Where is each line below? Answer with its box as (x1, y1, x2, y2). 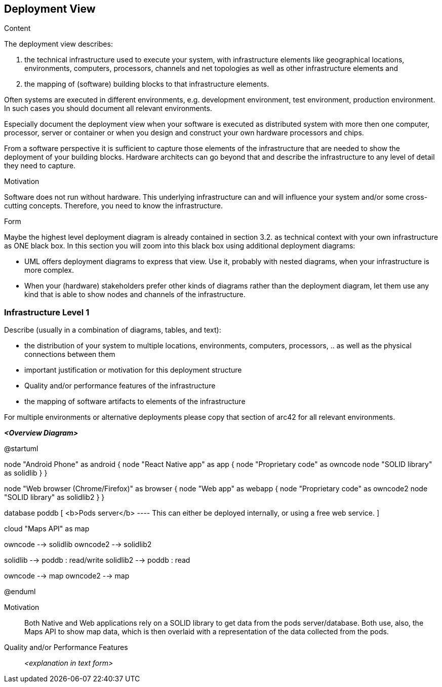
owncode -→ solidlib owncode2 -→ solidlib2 (4, 540, 152, 549)
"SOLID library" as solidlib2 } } (4, 493, 105, 502)
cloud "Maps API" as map (4, 524, 90, 533)
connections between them (24, 350, 115, 359)
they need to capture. (4, 161, 76, 170)
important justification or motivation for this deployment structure (24, 366, 242, 375)
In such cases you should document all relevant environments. (4, 104, 212, 113)
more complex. (24, 266, 74, 275)
